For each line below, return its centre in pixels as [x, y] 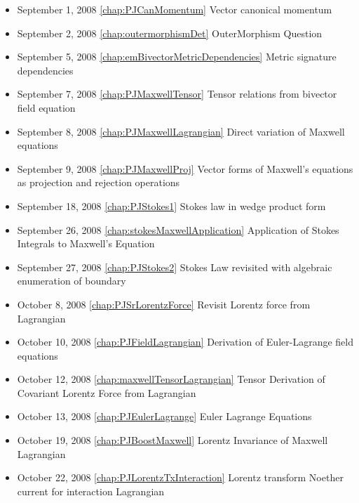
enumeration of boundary [72, 281]
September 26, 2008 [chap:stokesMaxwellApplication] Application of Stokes [178, 229]
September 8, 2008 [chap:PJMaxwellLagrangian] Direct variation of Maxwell [181, 131]
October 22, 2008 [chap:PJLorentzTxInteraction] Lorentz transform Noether [180, 477]
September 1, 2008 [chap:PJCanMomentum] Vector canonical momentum [175, 9]
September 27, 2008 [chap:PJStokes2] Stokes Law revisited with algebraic [175, 267]
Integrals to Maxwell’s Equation [86, 243]
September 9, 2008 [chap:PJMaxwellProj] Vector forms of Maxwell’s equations [185, 168]
